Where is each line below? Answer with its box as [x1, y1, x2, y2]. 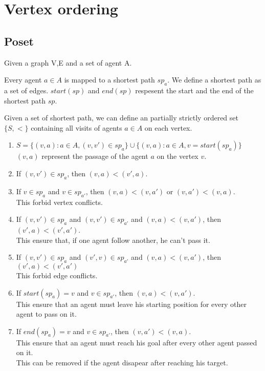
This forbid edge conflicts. [16, 270, 98, 280]
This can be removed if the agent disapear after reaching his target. [16, 357, 228, 367]
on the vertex [157, 151, 198, 161]
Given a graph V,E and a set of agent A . [4, 57, 132, 68]
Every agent [4, 74, 42, 85]
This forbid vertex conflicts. [16, 196, 103, 207]
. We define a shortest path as [167, 74, 261, 85]
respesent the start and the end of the [135, 85, 254, 95]
